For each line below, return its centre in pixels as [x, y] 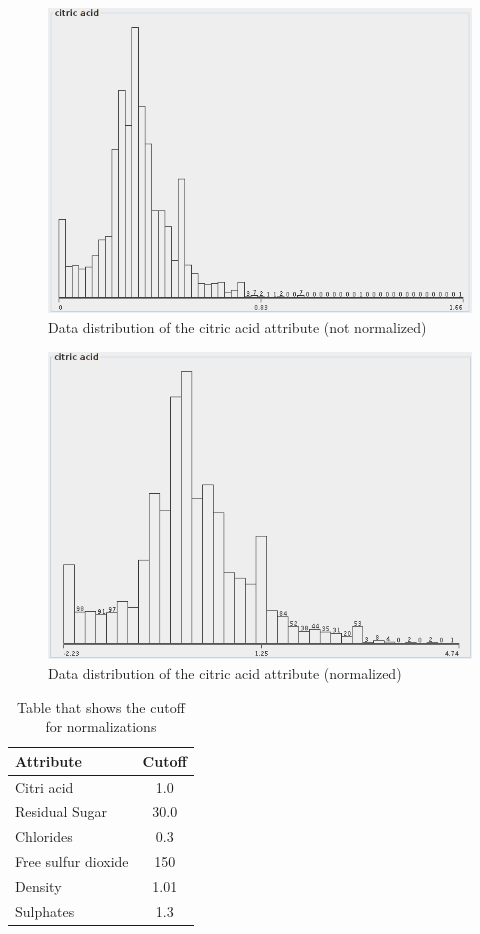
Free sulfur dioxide [72, 861]
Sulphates [45, 910]
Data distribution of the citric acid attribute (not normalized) [237, 327]
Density [38, 886]
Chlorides [44, 836]
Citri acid [44, 786]
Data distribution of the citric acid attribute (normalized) [225, 673]
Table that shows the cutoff [101, 706]
